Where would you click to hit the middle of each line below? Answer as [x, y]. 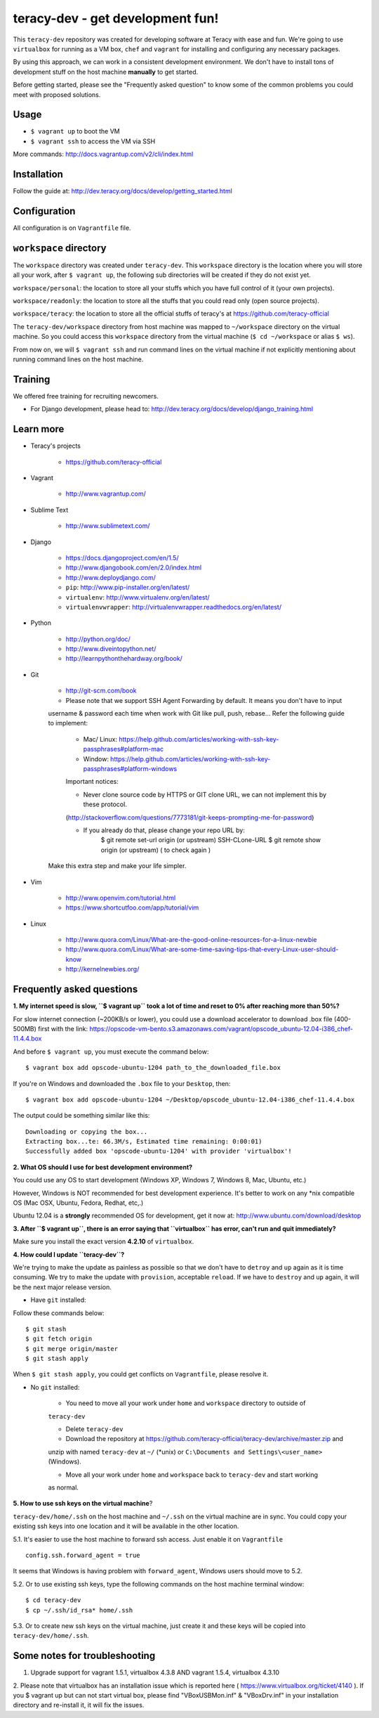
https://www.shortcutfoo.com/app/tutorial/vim [132, 908]
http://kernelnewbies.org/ [102, 969]
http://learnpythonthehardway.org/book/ [124, 659]
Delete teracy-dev [94, 1429]
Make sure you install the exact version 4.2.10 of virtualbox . [104, 1241]
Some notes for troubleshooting [84, 1656]
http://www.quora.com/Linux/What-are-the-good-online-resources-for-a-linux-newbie [191, 940]
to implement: [68, 723]
